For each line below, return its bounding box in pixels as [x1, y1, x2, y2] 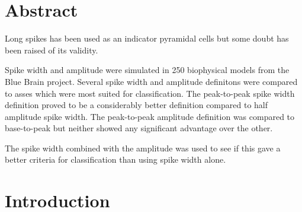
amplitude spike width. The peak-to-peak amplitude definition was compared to [5, 110, 295, 122]
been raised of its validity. [5, 43, 98, 56]
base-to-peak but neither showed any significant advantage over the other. [5, 122, 273, 134]
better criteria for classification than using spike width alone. [5, 153, 226, 166]
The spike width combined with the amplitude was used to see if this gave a [5, 141, 281, 154]
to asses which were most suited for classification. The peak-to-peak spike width [5, 87, 295, 99]
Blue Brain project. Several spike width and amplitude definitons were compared [5, 75, 298, 87]
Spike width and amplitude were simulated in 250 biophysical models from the [5, 64, 290, 76]
